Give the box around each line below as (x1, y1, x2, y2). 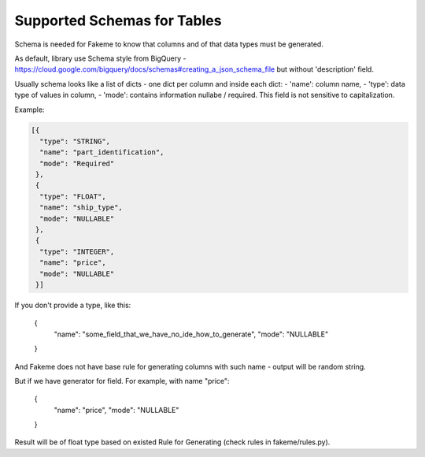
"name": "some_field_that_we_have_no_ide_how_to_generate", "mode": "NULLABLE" (54, 329, 329, 339)
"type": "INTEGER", (39, 247, 115, 256)
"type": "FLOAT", (39, 191, 106, 201)
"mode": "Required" (39, 158, 115, 168)
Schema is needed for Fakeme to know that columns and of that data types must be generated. (14, 39, 324, 49)
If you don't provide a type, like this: (14, 300, 131, 310)
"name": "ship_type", (39, 203, 124, 212)
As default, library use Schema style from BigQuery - (14, 54, 187, 63)
